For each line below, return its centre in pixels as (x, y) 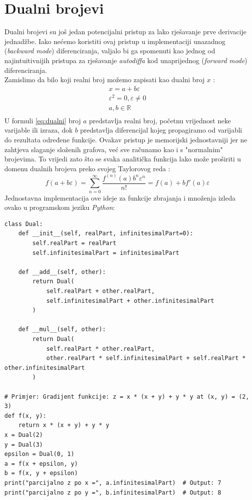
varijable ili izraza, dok (39, 130)
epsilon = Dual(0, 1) (40, 454)
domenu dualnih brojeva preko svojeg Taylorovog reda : (87, 168)
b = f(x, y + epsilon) (41, 473)
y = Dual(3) (24, 444)
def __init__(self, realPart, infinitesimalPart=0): (106, 234)
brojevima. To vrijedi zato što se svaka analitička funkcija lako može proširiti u (123, 159)
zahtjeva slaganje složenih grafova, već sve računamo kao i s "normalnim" (114, 149)
